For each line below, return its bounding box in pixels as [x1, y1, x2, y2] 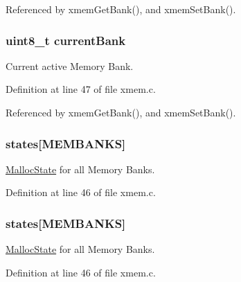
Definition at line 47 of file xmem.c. [6, 82, 156, 96]
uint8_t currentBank [6, 31, 126, 49]
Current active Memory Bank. [6, 58, 134, 73]
